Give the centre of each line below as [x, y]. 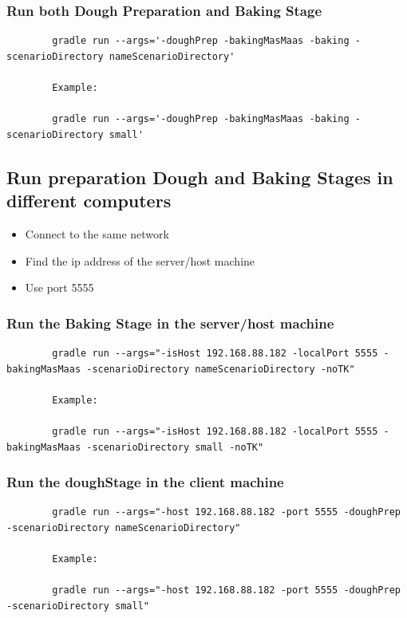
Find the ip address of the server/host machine [140, 260]
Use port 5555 [59, 287]
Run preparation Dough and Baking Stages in [200, 177]
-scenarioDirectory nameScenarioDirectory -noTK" [221, 369]
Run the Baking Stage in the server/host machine [170, 323]
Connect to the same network [97, 233]
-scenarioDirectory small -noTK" [175, 447]
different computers [89, 201]
